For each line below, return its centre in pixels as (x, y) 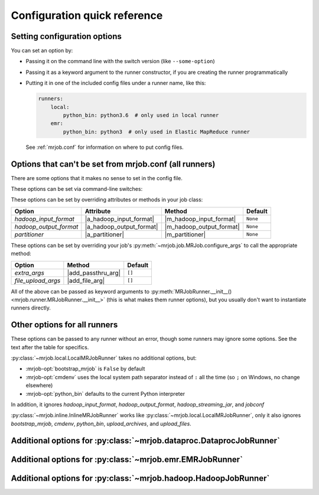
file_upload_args (38, 281)
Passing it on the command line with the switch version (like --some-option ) (120, 61)
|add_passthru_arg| (94, 273)
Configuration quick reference (87, 15)
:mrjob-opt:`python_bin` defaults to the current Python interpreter (105, 393)
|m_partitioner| (185, 235)
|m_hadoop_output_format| (202, 226)
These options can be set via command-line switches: (77, 189)
